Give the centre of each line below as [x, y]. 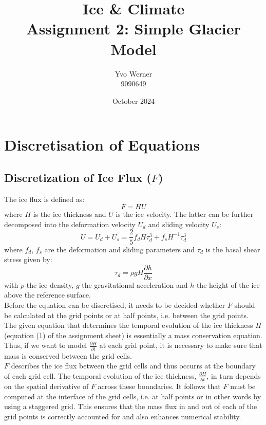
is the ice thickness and [70, 214]
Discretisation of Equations [102, 145]
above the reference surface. [47, 295]
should [245, 304]
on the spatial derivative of [46, 386]
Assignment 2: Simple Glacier [134, 29]
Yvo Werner [134, 73]
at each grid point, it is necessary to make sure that [181, 345]
